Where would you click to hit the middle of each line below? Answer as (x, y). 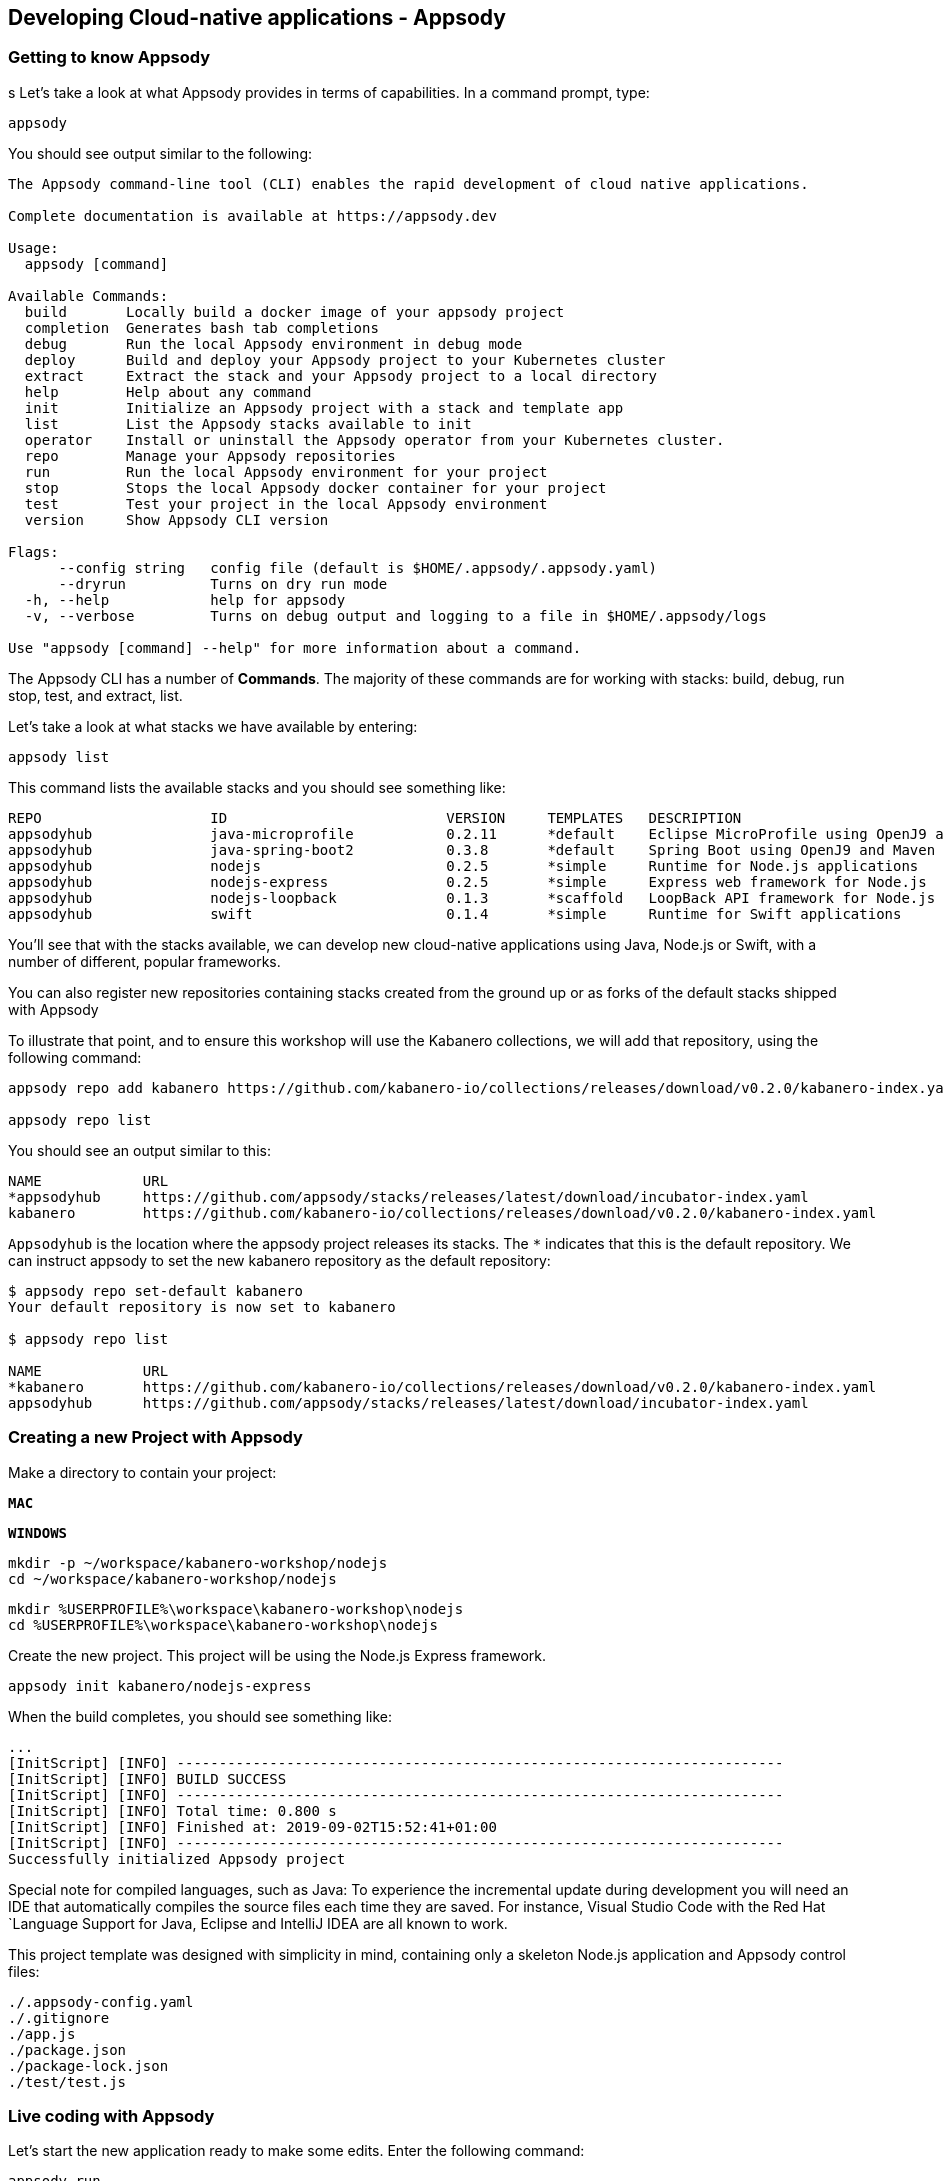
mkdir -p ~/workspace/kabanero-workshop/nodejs (198, 1562)
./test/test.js (67, 2081)
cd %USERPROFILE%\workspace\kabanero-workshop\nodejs (223, 1624)
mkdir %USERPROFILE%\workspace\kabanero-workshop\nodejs (236, 1608)
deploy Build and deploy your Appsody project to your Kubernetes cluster (345, 359)
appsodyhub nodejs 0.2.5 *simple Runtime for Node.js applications (463, 865)
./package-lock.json (88, 2065)
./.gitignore (59, 2017)
